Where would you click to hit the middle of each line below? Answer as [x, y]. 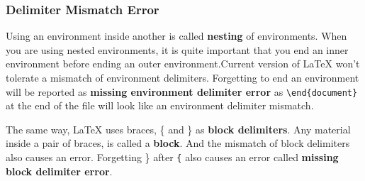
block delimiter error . [59, 171]
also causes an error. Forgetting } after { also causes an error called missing [172, 157]
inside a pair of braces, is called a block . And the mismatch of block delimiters [178, 143]
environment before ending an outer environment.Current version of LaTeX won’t [183, 64]
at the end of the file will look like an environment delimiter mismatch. [160, 105]
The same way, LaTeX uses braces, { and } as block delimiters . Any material [178, 129]
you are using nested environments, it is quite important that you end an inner [177, 49]
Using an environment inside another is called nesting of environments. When [176, 36]
